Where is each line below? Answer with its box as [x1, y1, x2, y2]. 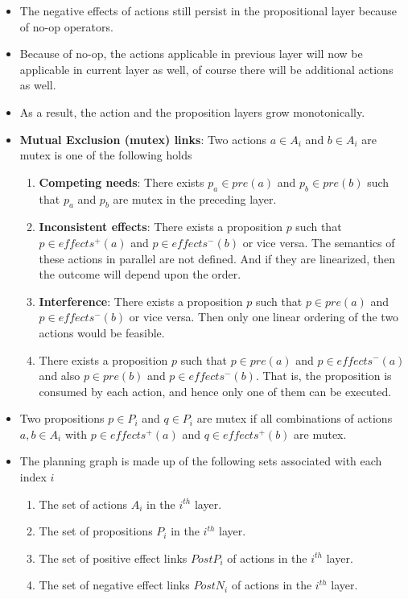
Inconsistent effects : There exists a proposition [39, 218, 282, 235]
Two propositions [19, 410, 105, 427]
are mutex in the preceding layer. [113, 190, 277, 207]
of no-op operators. [19, 18, 113, 35]
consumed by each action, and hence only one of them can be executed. [39, 382, 392, 399]
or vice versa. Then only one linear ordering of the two [129, 308, 399, 325]
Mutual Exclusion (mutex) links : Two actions [19, 130, 267, 147]
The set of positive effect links [39, 549, 188, 566]
